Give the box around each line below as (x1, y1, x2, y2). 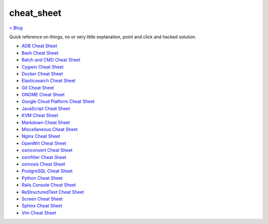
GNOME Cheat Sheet (21, 92, 65, 98)
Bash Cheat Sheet (21, 50, 59, 56)
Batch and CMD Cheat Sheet (21, 57, 80, 63)
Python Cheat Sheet (21, 175, 63, 181)
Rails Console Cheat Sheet (21, 182, 76, 188)
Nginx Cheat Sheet (21, 133, 61, 139)
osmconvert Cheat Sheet (21, 147, 73, 153)
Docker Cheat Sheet (21, 71, 63, 76)
